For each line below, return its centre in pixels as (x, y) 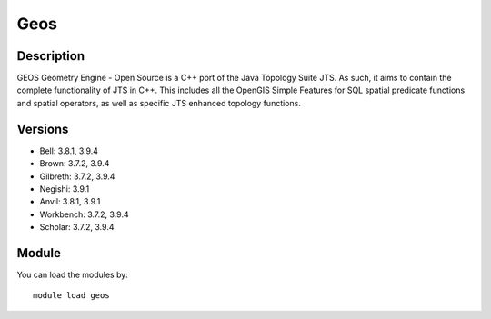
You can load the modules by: (73, 274)
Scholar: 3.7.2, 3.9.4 (77, 227)
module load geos (71, 296)
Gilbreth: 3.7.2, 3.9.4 (77, 176)
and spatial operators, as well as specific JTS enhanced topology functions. (159, 103)
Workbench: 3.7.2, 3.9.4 (84, 214)
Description (51, 56)
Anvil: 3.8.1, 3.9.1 (70, 202)
